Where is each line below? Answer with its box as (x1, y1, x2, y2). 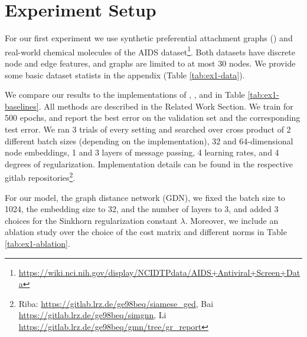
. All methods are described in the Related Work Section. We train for (38, 100, 293, 112)
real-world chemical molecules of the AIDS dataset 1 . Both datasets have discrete (5, 44, 296, 58)
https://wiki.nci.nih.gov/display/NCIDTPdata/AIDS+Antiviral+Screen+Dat (18, 266, 301, 278)
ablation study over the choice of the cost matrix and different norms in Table (5, 226, 287, 238)
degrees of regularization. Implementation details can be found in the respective (5, 157, 293, 170)
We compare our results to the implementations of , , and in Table (5, 88, 245, 101)
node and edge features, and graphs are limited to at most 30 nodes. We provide (5, 57, 296, 69)
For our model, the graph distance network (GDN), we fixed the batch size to (5, 191, 285, 203)
